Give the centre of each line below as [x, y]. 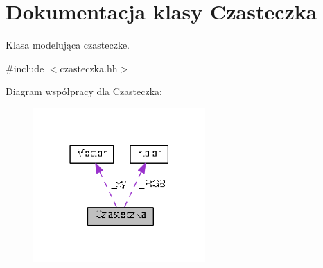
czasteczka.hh [89, 68]
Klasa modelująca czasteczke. [68, 45]
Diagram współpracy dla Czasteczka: [84, 91]
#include [25, 68]
